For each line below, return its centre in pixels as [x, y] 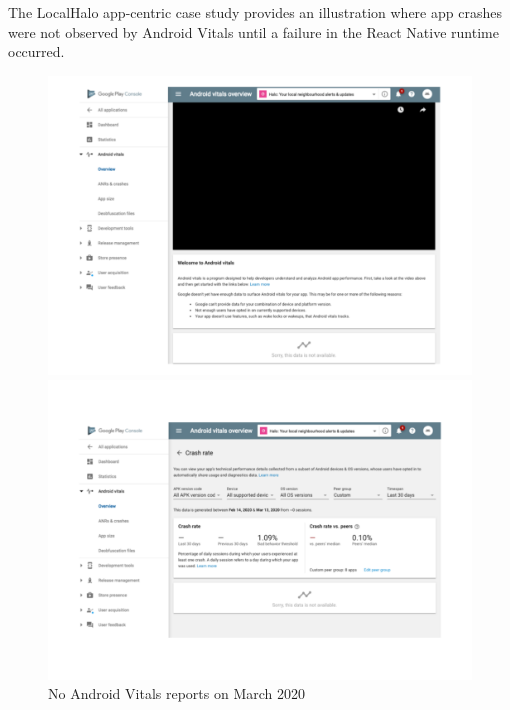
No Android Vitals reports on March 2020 [176, 693]
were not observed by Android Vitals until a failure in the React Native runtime [253, 31]
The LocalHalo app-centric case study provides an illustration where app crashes [255, 12]
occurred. [36, 51]
